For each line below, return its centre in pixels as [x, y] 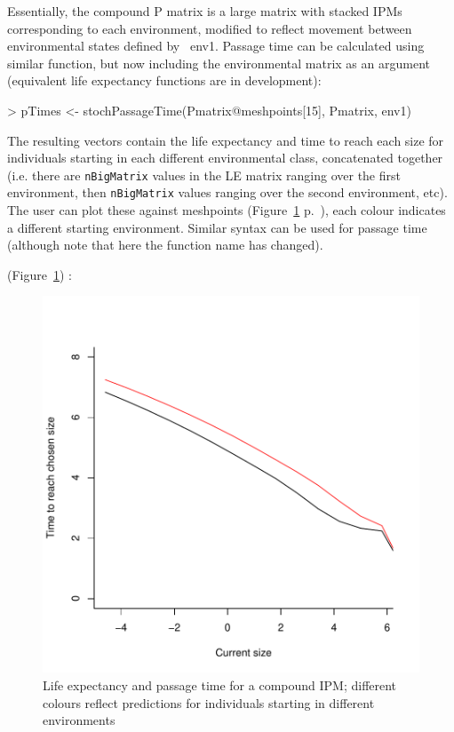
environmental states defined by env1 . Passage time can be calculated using [216, 46]
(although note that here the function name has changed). [165, 245]
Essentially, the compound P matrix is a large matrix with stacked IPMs [205, 11]
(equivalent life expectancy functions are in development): [164, 80]
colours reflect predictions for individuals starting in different [209, 702]
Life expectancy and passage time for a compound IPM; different [220, 685]
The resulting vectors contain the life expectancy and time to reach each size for [226, 140]
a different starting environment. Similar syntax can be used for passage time [217, 227]
